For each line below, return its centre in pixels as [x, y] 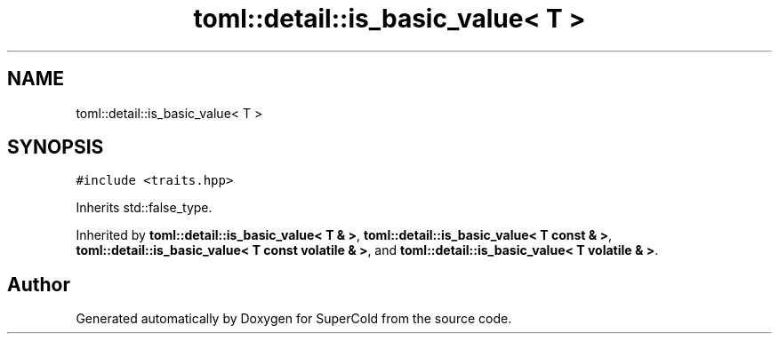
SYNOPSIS [56, 147]
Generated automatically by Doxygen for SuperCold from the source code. [294, 319]
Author [39, 284]
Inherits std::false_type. [144, 208]
